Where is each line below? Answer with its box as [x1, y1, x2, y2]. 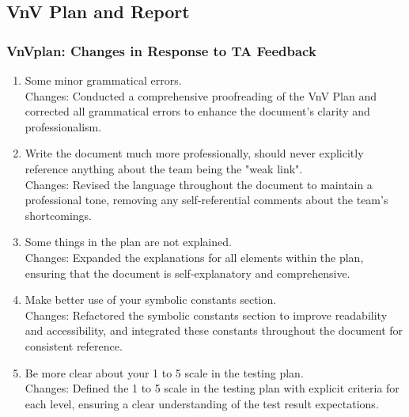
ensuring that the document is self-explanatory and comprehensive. [25, 264, 350, 281]
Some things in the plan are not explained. [25, 233, 232, 250]
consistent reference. [25, 337, 123, 354]
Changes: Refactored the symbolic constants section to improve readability [25, 306, 388, 323]
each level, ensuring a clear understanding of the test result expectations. [25, 395, 379, 411]
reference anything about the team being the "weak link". [25, 160, 303, 176]
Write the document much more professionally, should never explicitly [25, 145, 364, 161]
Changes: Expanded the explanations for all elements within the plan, [25, 248, 364, 265]
